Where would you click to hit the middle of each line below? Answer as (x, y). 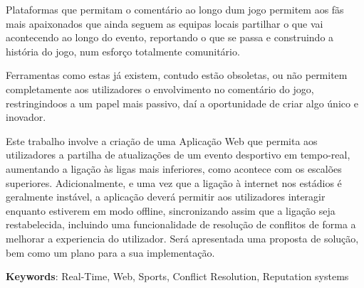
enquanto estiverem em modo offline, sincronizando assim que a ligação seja (171, 210)
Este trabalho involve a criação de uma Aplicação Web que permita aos (162, 140)
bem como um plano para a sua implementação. (110, 252)
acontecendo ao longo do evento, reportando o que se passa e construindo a (170, 37)
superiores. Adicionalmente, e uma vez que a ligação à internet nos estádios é (174, 182)
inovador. (26, 117)
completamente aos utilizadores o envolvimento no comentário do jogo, (160, 89)
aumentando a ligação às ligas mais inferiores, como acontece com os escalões (174, 168)
